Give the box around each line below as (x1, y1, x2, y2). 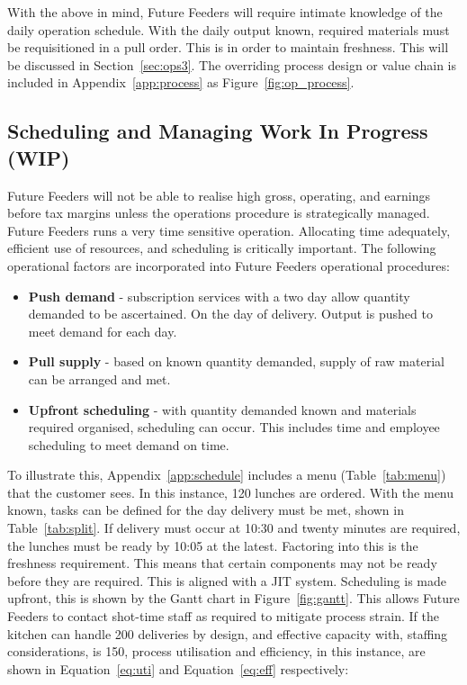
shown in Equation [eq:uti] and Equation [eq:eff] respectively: (7, 659, 349, 678)
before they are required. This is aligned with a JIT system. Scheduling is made (7, 571, 446, 590)
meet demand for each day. (28, 321, 177, 340)
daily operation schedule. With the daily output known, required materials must (7, 20, 450, 39)
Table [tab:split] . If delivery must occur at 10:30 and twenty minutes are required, (7, 518, 461, 537)
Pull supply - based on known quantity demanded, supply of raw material (28, 352, 445, 371)
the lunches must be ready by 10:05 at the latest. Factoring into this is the (7, 536, 418, 554)
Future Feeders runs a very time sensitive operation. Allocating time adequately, (7, 221, 451, 239)
